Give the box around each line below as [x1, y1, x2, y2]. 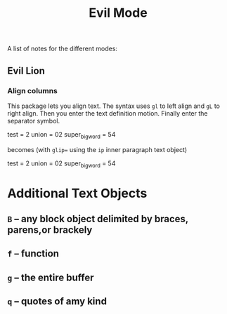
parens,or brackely [7, 224, 93, 236]
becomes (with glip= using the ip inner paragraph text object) [7, 145, 188, 153]
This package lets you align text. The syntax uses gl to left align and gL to [7, 102, 220, 110]
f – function [7, 247, 60, 260]
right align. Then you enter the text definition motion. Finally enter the [7, 109, 208, 117]
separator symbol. [7, 116, 60, 125]
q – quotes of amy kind [7, 296, 108, 308]
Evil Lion [7, 64, 46, 76]
